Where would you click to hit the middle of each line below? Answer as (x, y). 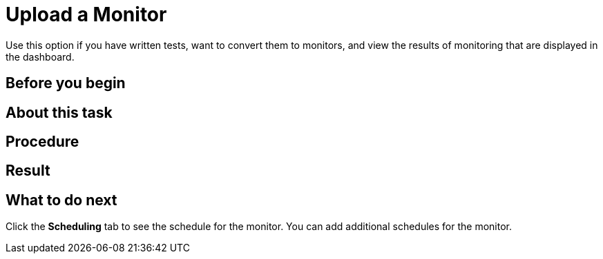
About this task (59, 112)
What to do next (61, 200)
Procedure (42, 142)
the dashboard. (40, 56)
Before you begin (66, 83)
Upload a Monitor (86, 14)
